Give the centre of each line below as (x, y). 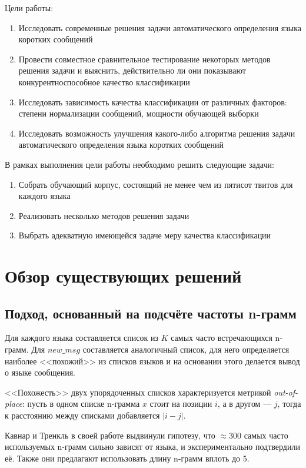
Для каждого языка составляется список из (82, 338)
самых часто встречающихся (222, 338)
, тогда (289, 404)
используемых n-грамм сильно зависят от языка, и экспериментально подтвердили (152, 447)
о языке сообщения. (40, 372)
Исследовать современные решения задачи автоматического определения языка (160, 27)
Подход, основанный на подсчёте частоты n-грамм (151, 313)
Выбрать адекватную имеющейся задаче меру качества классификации (145, 235)
